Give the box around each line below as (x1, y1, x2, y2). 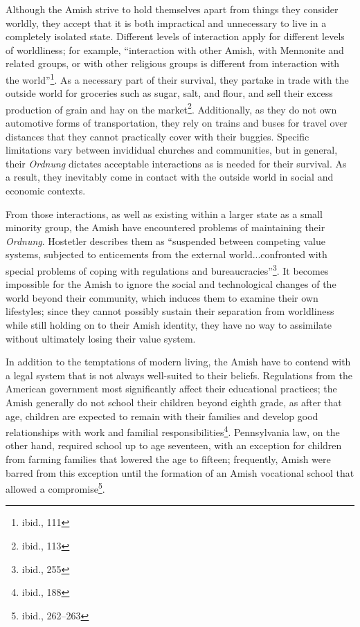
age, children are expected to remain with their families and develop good (6, 408, 318, 423)
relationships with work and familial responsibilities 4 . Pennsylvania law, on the (6, 423, 340, 439)
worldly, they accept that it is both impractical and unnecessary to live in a (6, 15, 327, 30)
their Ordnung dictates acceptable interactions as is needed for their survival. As (6, 156, 347, 170)
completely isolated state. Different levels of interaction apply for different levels (6, 29, 345, 44)
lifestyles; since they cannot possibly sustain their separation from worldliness (6, 304, 334, 318)
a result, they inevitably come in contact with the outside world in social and (6, 170, 334, 184)
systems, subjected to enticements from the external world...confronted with (6, 247, 327, 262)
